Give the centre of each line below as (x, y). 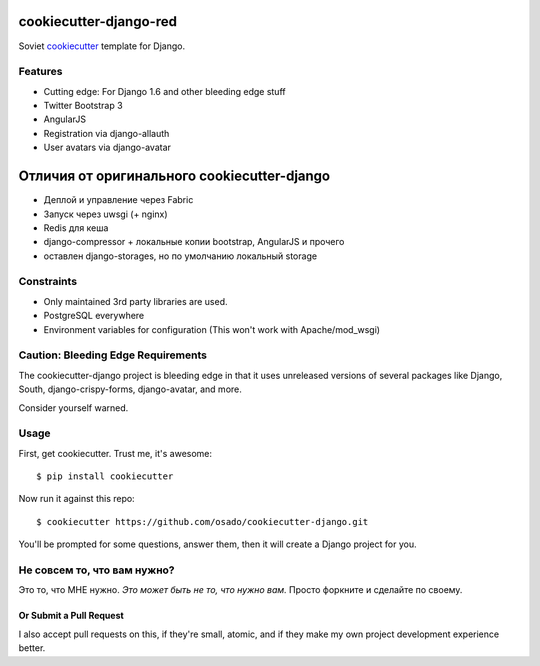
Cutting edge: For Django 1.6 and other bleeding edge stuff (164, 91)
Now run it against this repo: (76, 499)
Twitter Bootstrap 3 (83, 106)
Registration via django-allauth (106, 133)
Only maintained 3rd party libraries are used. (135, 301)
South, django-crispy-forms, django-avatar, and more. (130, 389)
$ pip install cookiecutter (105, 476)
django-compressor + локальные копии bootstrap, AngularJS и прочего (194, 242)
